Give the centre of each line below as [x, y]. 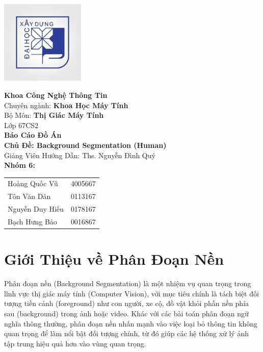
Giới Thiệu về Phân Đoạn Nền [114, 259]
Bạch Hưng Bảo [32, 221]
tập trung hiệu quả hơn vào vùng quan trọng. [75, 343]
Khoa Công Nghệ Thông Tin [56, 95]
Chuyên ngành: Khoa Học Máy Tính [66, 105]
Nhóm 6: [20, 165]
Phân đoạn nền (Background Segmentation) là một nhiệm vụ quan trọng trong [128, 283]
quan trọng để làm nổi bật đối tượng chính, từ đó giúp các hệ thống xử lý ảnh [126, 333]
